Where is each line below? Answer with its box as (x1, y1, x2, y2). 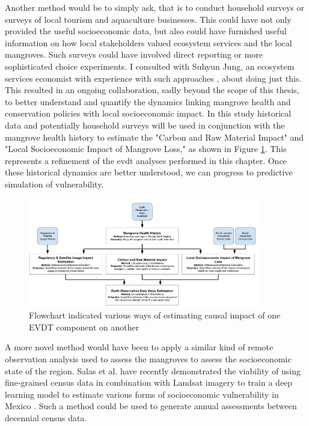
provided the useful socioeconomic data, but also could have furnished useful (5, 25, 287, 37)
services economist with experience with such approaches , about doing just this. (5, 72, 302, 84)
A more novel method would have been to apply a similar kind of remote (5, 341, 274, 353)
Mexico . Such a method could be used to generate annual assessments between (5, 400, 297, 412)
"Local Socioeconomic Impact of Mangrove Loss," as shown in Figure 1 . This (5, 142, 287, 155)
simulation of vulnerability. (5, 177, 104, 190)
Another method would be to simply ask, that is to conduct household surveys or (5, 1, 304, 13)
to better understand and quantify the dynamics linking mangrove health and (5, 95, 291, 108)
